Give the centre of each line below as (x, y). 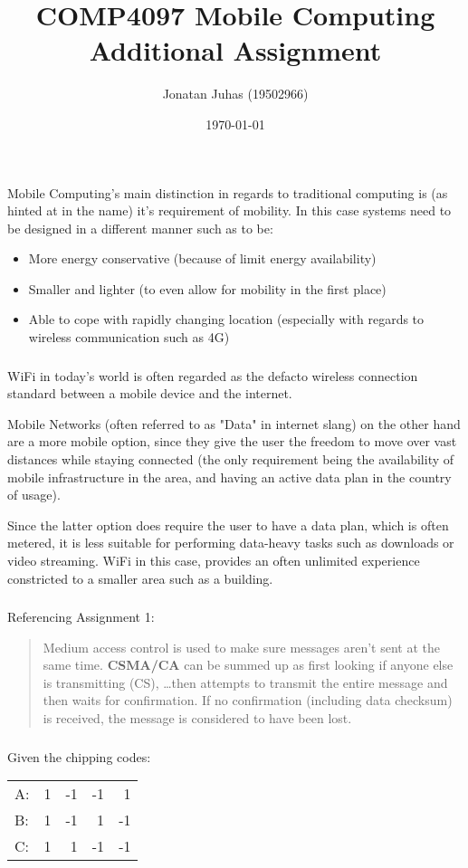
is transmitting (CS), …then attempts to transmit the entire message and (245, 682)
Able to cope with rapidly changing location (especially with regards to (226, 319)
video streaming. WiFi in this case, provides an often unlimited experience (214, 560)
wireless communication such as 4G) (129, 337)
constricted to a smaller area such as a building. (140, 578)
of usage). (34, 495)
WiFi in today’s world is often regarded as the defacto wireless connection (213, 375)
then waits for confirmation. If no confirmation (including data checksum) (248, 700)
